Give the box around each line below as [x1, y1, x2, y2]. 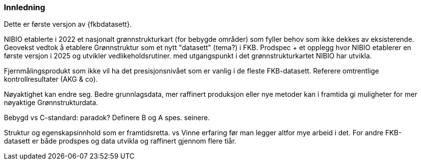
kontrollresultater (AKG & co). [4, 75, 98, 84]
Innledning [4, 2, 45, 12]
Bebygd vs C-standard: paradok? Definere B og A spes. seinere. [4, 113, 210, 122]
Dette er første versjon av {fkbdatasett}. [4, 20, 132, 29]
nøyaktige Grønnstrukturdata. [4, 98, 98, 107]
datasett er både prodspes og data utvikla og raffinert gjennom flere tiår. [4, 137, 237, 146]
